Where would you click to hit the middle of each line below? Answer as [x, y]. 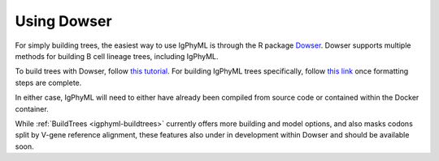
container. [32, 108]
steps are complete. [48, 83]
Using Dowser [64, 21]
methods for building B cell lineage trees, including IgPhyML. [117, 56]
